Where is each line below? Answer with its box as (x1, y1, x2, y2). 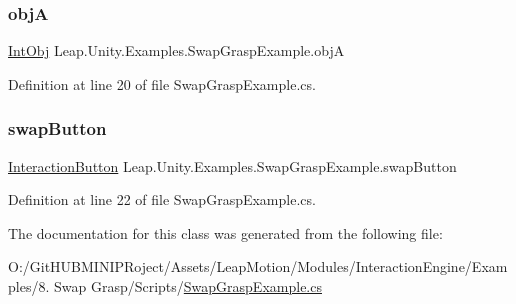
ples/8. (8, 276, 50, 296)
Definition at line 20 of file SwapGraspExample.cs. (8, 73, 316, 94)
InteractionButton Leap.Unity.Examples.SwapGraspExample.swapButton (8, 155, 457, 176)
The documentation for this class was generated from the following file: (8, 222, 443, 243)
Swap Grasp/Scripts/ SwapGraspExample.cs (53, 276, 322, 296)
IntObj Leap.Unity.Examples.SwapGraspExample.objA (8, 40, 345, 61)
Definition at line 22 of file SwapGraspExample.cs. (8, 189, 316, 210)
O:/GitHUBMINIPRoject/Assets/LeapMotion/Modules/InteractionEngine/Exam (8, 256, 508, 277)
